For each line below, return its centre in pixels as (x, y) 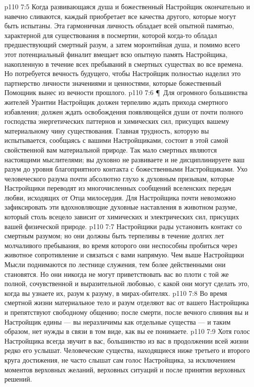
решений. (18, 379)
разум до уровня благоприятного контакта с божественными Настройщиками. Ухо (126, 169)
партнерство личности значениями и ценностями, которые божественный (113, 83)
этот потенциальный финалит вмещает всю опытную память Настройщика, (116, 54)
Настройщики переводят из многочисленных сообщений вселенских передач (118, 188)
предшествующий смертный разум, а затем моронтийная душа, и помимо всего (122, 45)
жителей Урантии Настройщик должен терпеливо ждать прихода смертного (116, 102)
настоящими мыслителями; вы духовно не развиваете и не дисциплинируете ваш (125, 159)
